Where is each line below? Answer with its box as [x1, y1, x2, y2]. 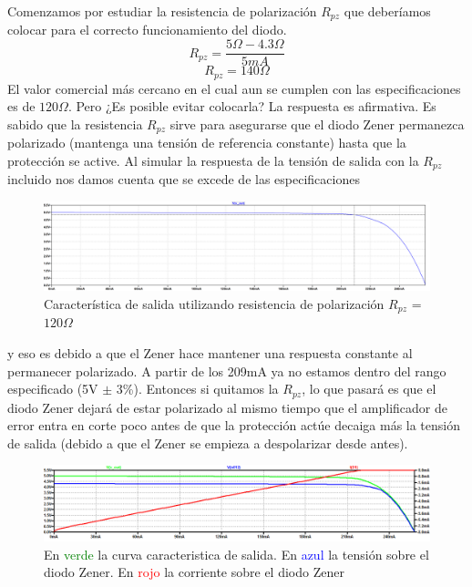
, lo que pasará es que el [302, 379, 436, 398]
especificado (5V [7, 379, 98, 398]
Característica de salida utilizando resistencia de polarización [44, 293, 385, 313]
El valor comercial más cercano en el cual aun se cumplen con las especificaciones [7, 78, 461, 98]
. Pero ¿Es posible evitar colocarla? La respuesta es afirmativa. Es [67, 97, 436, 116]
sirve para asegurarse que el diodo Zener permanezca [169, 114, 465, 133]
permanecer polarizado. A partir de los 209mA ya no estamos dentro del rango [7, 361, 446, 380]
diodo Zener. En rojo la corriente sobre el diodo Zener [44, 562, 344, 582]
